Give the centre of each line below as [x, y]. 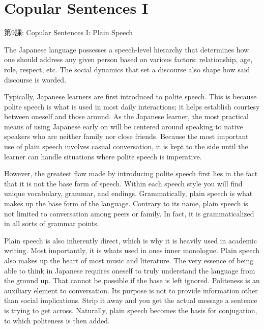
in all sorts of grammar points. [52, 223]
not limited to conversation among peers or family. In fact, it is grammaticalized [129, 213]
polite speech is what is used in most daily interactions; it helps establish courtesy [132, 106]
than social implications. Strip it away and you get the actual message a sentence [131, 300]
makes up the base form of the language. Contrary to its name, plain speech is [126, 203]
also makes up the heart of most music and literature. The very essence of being [129, 260]
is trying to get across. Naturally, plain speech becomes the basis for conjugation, [131, 310]
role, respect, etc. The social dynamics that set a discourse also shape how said [127, 69]
